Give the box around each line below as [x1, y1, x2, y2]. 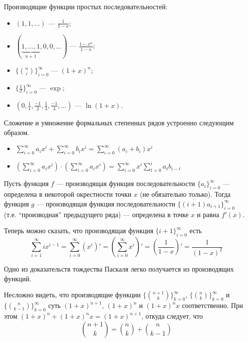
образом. [4, 127, 30, 137]
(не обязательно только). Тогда [140, 189, 231, 199]
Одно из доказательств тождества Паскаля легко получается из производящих [4, 264, 234, 274]
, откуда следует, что [141, 311, 203, 321]
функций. [4, 273, 32, 283]
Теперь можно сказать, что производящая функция [4, 225, 154, 236]
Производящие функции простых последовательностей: [4, 1, 168, 11]
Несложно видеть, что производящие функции [4, 290, 141, 300]
